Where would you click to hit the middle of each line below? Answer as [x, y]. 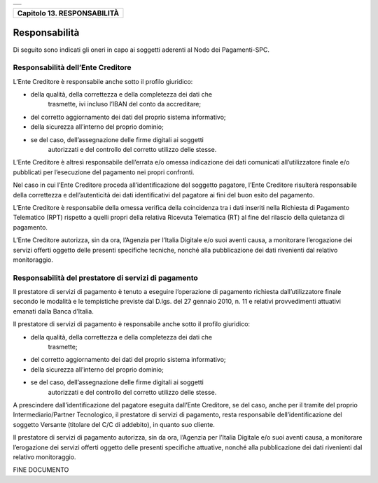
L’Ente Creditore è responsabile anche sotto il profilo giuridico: [103, 81]
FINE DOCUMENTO [41, 470]
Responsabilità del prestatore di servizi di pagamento [106, 278]
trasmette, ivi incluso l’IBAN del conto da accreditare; [125, 104]
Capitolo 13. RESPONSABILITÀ [68, 13]
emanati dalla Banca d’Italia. [53, 311]
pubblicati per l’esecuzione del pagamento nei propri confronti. [104, 172]
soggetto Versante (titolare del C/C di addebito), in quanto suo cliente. [114, 424]
